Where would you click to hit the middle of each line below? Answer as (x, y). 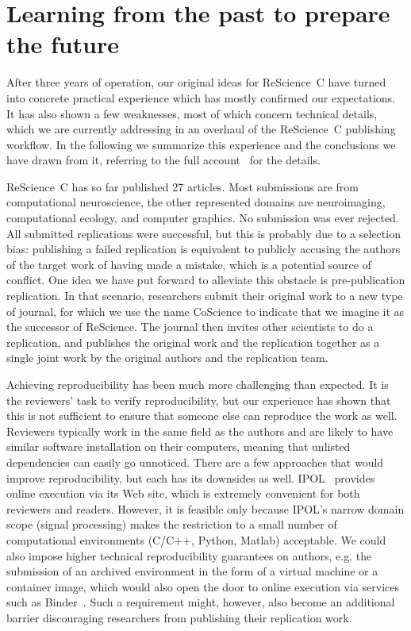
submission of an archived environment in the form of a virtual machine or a (192, 571)
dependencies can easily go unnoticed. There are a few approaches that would (195, 462)
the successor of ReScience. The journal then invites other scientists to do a (190, 327)
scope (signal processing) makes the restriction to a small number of (172, 524)
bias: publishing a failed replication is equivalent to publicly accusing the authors (204, 249)
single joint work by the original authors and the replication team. (167, 358)
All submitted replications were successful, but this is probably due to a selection (204, 233)
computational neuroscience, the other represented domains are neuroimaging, (196, 202)
